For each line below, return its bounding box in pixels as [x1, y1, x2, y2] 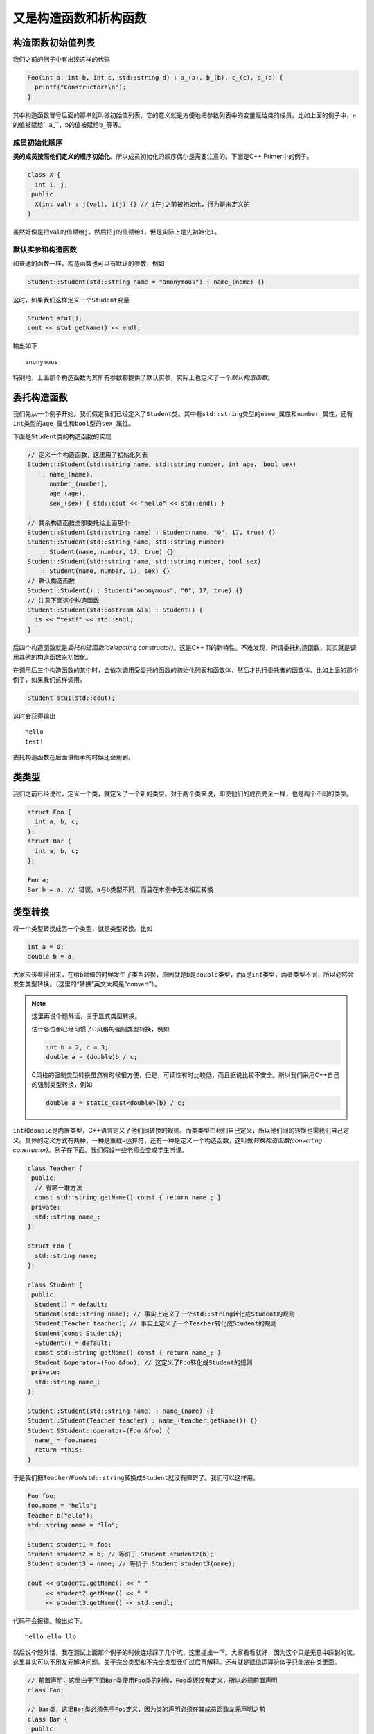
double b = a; [27, 952, 75, 961]
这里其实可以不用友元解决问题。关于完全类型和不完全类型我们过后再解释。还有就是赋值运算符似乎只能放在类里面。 [12, 1658, 341, 1666]
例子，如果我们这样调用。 [12, 675, 86, 683]
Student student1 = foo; [27, 1540, 112, 1548]
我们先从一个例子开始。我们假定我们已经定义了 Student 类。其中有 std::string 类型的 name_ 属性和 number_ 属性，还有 [12, 410, 353, 418]
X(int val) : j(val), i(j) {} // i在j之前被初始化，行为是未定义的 [35, 200, 251, 208]
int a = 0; [27, 943, 64, 950]
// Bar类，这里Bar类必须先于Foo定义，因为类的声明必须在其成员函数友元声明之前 [27, 1706, 266, 1713]
